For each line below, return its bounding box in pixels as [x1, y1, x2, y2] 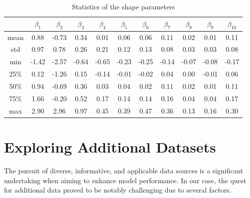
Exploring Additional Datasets [4, 136, 216, 157]
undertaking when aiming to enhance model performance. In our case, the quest [4, 175, 247, 185]
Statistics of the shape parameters [72, 1, 175, 11]
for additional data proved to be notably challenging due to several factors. [4, 185, 232, 195]
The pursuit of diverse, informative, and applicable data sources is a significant [4, 165, 244, 175]
